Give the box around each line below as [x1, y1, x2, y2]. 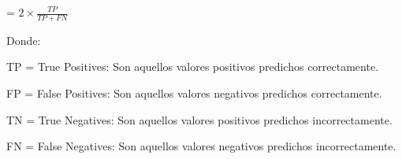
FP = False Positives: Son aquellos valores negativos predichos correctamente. [6, 85, 382, 102]
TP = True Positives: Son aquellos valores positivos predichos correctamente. [6, 58, 379, 75]
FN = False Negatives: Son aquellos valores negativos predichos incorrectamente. [6, 138, 396, 154]
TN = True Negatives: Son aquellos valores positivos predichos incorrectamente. [6, 111, 393, 128]
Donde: [6, 31, 41, 48]
